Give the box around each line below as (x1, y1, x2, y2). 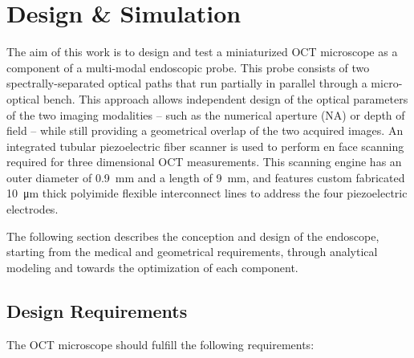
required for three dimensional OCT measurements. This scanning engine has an (6, 153, 402, 170)
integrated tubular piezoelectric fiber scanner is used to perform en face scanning (6, 137, 404, 154)
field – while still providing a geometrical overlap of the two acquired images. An (6, 122, 404, 139)
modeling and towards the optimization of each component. (6, 258, 298, 275)
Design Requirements (6, 298, 188, 323)
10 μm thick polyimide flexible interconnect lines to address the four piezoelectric (6, 185, 408, 201)
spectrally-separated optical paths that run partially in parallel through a (6, 75, 367, 92)
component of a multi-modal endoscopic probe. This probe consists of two (6, 59, 370, 75)
